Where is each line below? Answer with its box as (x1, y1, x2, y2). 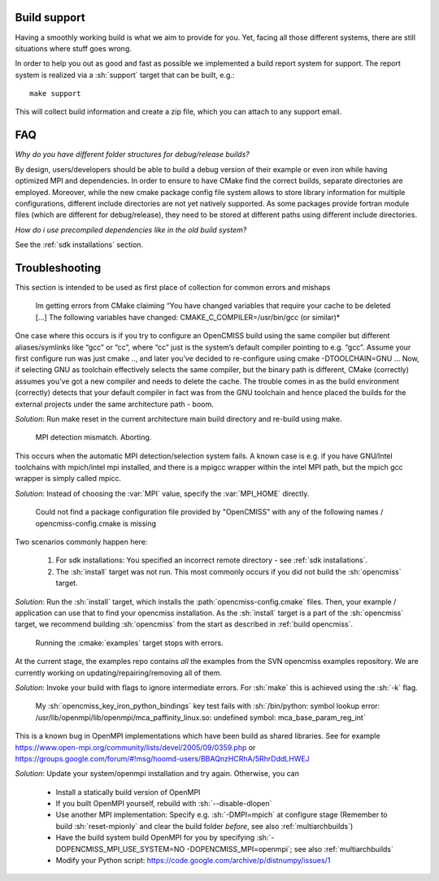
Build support (15, 11, 85, 24)
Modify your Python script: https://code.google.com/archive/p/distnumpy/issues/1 (55, 856, 331, 866)
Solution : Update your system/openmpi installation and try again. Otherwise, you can (15, 769, 300, 779)
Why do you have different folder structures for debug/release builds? (15, 150, 250, 159)
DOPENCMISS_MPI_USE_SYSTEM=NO (55, 844, 185, 853)
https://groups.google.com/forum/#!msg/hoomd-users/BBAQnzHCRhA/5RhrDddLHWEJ (15, 753, 311, 763)
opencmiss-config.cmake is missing (35, 519, 157, 528)
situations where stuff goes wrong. (15, 43, 132, 53)
